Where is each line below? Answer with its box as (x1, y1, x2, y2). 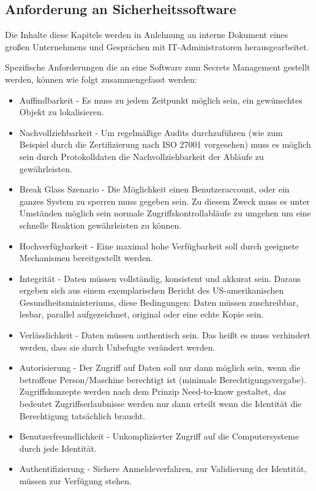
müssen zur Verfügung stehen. (19, 474, 132, 487)
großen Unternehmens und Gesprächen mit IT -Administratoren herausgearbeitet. (5, 40, 309, 53)
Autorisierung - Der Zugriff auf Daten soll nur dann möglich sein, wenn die (19, 361, 301, 374)
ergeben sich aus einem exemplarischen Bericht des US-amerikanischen (19, 284, 284, 297)
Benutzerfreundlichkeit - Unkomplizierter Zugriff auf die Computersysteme (19, 430, 299, 443)
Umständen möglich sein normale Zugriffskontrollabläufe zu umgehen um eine (19, 207, 311, 219)
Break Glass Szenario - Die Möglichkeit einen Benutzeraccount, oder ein (19, 183, 290, 196)
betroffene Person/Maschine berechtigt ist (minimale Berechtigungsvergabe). (19, 373, 307, 386)
